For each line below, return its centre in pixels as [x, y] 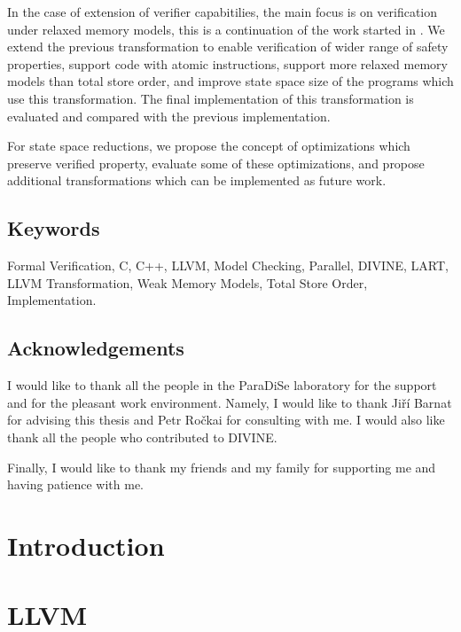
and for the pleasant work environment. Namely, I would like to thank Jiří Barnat [230, 402]
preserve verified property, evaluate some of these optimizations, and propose [216, 163]
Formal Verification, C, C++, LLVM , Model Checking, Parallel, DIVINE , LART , [228, 265]
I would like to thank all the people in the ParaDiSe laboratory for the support [222, 385]
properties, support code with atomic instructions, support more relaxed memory [227, 63]
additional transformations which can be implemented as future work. [197, 180]
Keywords [54, 228]
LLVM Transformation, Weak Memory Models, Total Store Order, [188, 282]
